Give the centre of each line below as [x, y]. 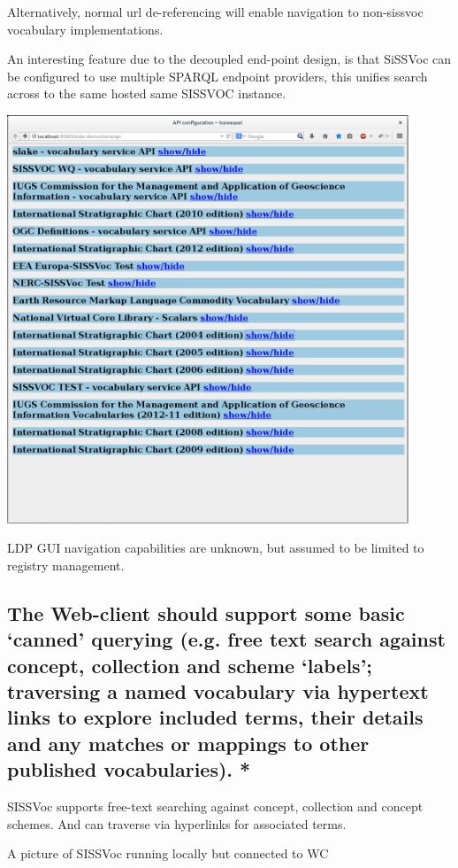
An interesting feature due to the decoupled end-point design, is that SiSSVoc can [229, 59]
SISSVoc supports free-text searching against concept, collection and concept [215, 806]
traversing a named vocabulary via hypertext [218, 691]
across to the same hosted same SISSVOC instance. [147, 93]
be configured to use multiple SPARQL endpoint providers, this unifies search [218, 76]
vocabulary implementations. [85, 29]
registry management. [66, 565]
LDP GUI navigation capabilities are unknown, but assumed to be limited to [216, 548]
